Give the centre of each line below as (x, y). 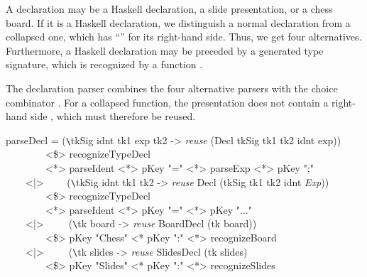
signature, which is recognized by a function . (104, 64)
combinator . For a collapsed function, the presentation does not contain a (167, 102)
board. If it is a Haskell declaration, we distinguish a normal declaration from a (178, 22)
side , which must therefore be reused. (113, 116)
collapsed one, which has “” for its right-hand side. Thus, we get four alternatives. (184, 37)
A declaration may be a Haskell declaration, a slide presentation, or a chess (169, 9)
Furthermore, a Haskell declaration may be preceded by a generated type (165, 50)
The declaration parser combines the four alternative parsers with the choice (172, 88)
